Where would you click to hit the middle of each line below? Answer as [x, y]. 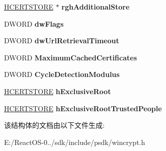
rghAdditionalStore [96, 7]
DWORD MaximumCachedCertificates [70, 57]
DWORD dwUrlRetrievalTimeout [62, 41]
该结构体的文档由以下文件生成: [54, 125]
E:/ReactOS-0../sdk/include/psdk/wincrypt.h [75, 142]
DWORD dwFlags [34, 23]
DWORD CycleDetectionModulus [62, 74]
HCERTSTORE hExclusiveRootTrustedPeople [83, 108]
